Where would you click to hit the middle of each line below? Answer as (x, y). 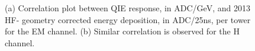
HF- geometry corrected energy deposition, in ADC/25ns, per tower (128, 19)
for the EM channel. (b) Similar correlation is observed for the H (122, 31)
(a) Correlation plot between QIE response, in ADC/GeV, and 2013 (127, 8)
